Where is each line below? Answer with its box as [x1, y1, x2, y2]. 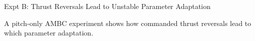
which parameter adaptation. [4, 27, 94, 38]
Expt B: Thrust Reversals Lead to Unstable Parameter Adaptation [4, 1, 211, 11]
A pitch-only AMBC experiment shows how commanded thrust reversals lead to [4, 17, 251, 28]
